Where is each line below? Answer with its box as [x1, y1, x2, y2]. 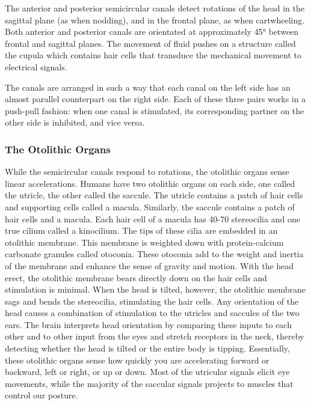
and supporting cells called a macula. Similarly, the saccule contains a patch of [5, 200, 295, 213]
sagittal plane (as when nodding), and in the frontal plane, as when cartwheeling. [5, 13, 305, 26]
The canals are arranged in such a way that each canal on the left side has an [5, 81, 291, 93]
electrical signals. [5, 60, 67, 73]
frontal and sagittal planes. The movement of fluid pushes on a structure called [5, 37, 296, 49]
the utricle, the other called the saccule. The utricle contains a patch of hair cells [5, 189, 303, 201]
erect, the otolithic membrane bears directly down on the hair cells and [5, 271, 267, 284]
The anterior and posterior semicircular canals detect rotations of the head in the [5, 2, 304, 14]
